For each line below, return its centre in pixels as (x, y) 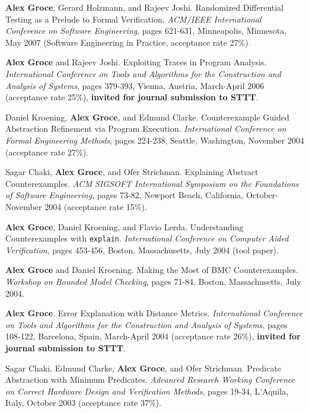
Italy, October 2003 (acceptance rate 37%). (83, 403)
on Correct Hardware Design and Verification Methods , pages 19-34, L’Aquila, (147, 391)
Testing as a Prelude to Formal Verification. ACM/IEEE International (133, 19)
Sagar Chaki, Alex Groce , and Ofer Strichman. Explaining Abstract (132, 172)
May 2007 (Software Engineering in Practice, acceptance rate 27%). (128, 42)
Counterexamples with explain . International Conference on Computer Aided (147, 238)
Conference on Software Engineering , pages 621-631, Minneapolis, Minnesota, (146, 31)
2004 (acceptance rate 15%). (96, 206)
